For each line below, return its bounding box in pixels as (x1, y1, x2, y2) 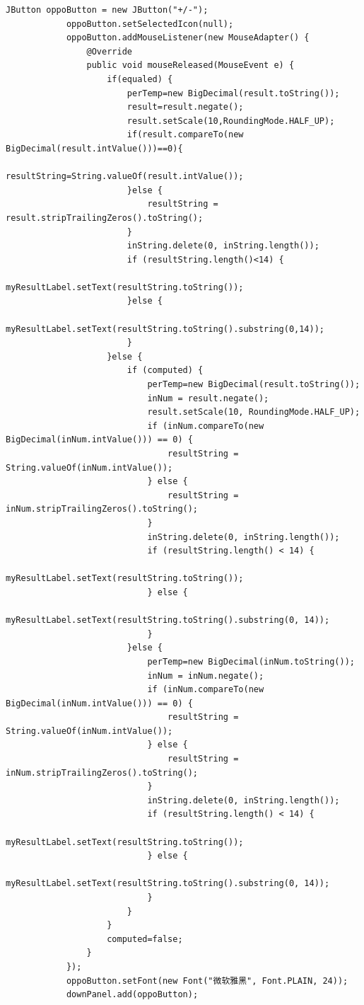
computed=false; (107, 934, 183, 944)
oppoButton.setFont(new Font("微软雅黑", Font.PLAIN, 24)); (66, 975, 348, 986)
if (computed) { (127, 365, 204, 376)
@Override (86, 46, 132, 57)
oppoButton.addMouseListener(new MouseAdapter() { (66, 33, 310, 43)
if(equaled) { (107, 74, 173, 84)
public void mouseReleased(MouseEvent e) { (86, 60, 295, 71)
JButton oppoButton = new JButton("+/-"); (6, 5, 209, 15)
